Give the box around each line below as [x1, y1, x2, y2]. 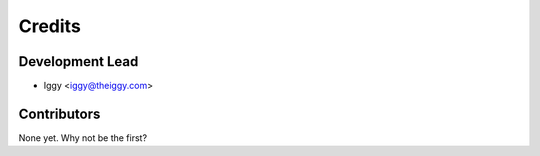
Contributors [18, 105, 101, 122]
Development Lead [18, 53, 139, 70]
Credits [18, 15, 82, 37]
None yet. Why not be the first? [18, 131, 148, 144]
